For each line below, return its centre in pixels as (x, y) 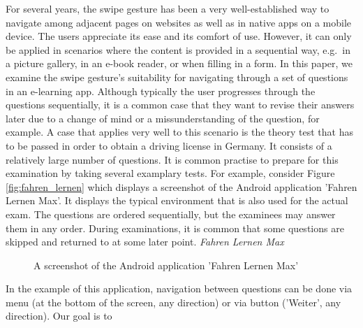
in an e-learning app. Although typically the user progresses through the (161, 91)
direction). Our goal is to (59, 316)
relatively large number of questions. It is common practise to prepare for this (172, 159)
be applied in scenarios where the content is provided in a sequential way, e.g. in (178, 49)
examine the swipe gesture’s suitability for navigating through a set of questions (177, 77)
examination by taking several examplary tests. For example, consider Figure (170, 173)
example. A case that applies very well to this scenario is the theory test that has (179, 132)
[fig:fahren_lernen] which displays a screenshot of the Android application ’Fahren (181, 186)
